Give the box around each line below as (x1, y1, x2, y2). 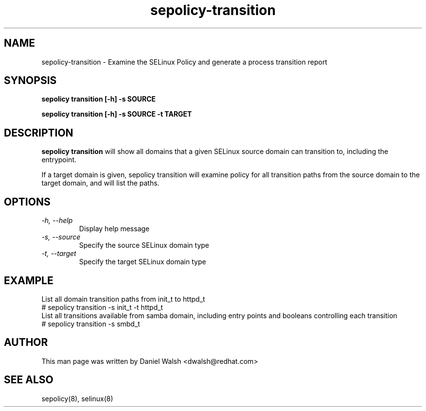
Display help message (79, 224, 150, 233)
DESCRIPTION (4, 126, 73, 139)
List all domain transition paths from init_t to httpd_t (41, 294, 205, 303)
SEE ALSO (4, 374, 53, 386)
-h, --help (41, 216, 73, 225)
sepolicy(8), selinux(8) (41, 394, 113, 403)
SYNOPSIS (4, 74, 57, 87)
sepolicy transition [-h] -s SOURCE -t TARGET (41, 110, 192, 119)
